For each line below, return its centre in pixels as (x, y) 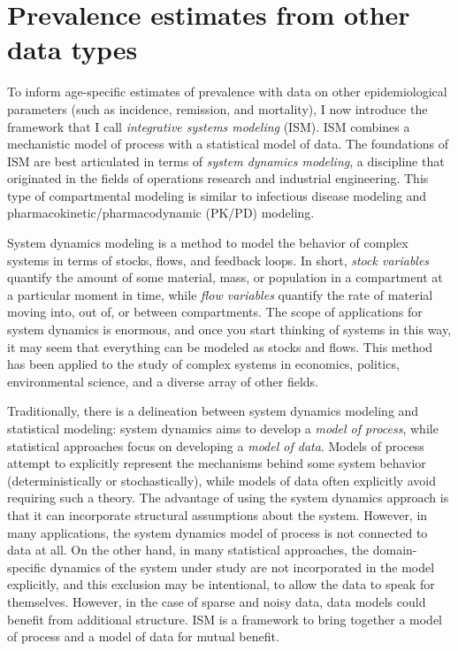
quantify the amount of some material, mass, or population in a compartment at (225, 277)
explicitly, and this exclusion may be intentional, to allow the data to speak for (221, 584)
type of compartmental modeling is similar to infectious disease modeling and (217, 195)
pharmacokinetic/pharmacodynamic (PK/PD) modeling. (161, 213)
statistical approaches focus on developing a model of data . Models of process (216, 445)
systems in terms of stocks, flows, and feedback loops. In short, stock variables (218, 260)
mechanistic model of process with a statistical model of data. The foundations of (228, 144)
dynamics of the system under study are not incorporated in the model (242, 567)
